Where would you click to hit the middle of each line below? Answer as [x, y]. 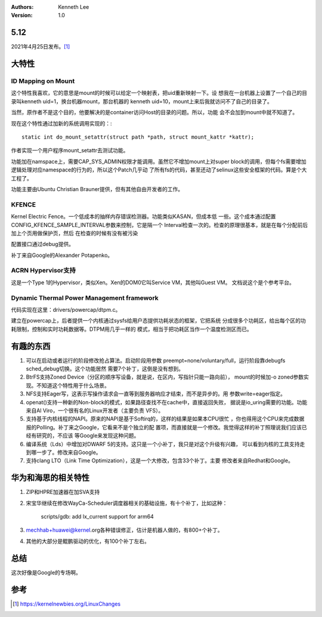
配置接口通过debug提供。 [43, 244]
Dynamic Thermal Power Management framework [85, 297]
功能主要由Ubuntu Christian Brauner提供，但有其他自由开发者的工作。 [97, 189]
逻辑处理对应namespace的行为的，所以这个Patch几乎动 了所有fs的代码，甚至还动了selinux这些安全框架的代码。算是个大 [159, 170]
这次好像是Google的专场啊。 [46, 572]
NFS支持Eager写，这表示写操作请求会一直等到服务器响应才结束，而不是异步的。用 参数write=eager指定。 [156, 394]
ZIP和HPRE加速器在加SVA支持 [63, 492]
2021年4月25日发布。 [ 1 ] [41, 47]
